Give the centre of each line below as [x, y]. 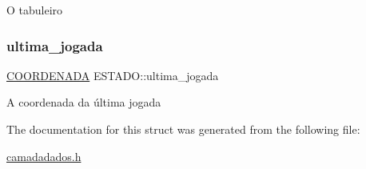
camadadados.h [44, 156]
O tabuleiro [35, 10]
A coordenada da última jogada [84, 102]
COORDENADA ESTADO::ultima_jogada [113, 75]
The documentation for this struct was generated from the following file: [183, 129]
